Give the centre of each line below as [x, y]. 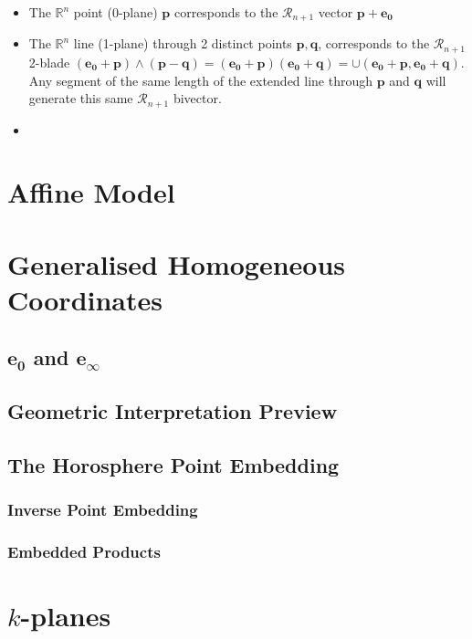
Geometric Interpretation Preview [173, 411]
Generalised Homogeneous [177, 263]
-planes [66, 616]
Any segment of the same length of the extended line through [201, 80]
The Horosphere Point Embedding [173, 465]
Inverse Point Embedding [103, 510]
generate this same [81, 98]
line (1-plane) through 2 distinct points [183, 43]
